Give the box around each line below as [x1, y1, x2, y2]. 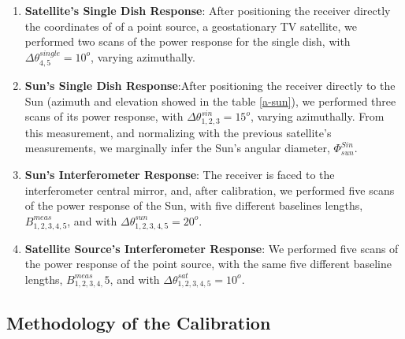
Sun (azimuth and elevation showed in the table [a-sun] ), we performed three [24, 92, 396, 109]
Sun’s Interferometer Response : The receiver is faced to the [24, 166, 335, 183]
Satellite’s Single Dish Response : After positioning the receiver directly [24, 2, 391, 18]
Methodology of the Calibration [6, 310, 271, 334]
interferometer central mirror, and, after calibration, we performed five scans [24, 181, 395, 198]
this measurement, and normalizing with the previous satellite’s [24, 124, 332, 140]
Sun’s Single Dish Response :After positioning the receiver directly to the [24, 77, 396, 94]
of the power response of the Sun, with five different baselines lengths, [24, 197, 363, 214]
